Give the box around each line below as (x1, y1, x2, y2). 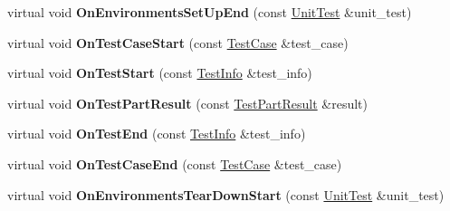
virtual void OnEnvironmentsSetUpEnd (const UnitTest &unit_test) (7, 3, 412, 21)
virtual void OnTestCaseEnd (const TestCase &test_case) (7, 154, 342, 173)
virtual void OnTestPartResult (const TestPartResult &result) (7, 93, 368, 112)
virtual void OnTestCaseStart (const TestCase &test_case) (7, 33, 349, 52)
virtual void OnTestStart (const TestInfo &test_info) (7, 63, 312, 82)
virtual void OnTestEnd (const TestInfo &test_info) (7, 124, 306, 143)
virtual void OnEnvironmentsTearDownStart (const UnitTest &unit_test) (7, 185, 445, 204)
